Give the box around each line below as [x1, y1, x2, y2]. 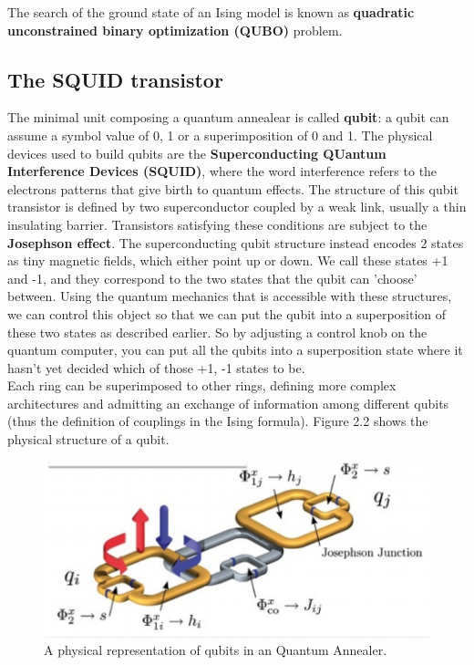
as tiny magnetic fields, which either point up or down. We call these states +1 [7, 251, 448, 270]
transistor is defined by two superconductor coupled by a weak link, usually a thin [7, 197, 467, 216]
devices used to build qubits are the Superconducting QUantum [7, 143, 386, 162]
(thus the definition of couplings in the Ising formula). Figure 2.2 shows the [7, 411, 428, 431]
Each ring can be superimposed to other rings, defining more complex [7, 376, 397, 395]
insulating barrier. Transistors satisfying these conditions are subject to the [7, 214, 428, 234]
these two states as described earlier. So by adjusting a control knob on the [7, 322, 428, 341]
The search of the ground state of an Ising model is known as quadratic [7, 3, 415, 21]
